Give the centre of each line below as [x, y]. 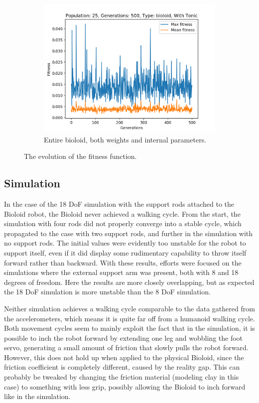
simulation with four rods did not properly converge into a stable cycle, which [123, 223]
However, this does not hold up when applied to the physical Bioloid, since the [124, 357]
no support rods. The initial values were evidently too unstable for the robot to [125, 243]
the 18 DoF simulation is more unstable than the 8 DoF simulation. [107, 292]
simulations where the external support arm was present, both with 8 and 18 [121, 272]
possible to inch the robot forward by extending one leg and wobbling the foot [124, 337]
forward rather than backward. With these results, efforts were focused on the [123, 262]
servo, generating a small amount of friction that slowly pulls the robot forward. [126, 347]
